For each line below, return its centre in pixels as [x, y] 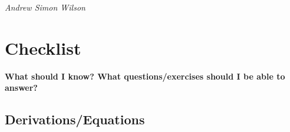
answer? [21, 88]
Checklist [43, 47]
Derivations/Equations [75, 119]
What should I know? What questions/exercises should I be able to [145, 76]
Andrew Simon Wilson [45, 7]
